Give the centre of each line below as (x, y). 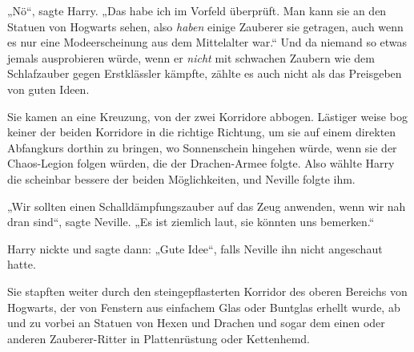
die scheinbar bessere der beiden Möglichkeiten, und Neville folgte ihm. (181, 178)
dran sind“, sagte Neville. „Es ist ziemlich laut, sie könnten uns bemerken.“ (191, 222)
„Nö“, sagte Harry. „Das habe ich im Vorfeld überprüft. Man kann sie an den (197, 10)
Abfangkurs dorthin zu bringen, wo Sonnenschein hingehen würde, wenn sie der (202, 147)
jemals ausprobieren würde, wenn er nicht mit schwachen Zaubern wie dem (191, 57)
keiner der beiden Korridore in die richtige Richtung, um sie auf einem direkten (202, 132)
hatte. (22, 264)
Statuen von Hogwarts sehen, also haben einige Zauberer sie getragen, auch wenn (205, 26)
